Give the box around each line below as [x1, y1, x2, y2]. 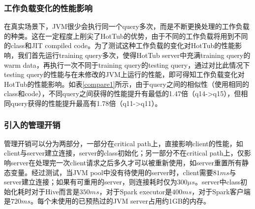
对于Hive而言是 [31, 186, 80, 196]
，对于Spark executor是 [99, 186, 172, 196]
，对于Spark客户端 [191, 186, 251, 196]
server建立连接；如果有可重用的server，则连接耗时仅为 [4, 177, 177, 187]
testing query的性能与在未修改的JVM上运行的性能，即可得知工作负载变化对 [4, 69, 245, 79]
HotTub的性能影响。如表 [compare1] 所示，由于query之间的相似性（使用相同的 [4, 78, 249, 89]
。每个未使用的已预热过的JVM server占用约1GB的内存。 [30, 196, 210, 206]
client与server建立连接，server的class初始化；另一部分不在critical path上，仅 [4, 148, 244, 158]
